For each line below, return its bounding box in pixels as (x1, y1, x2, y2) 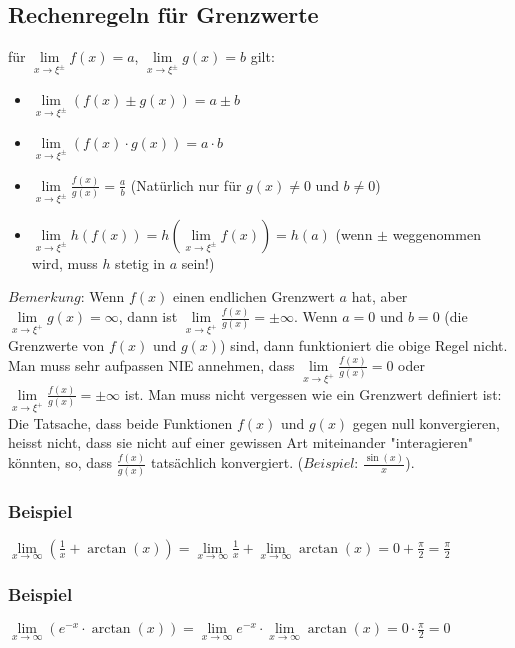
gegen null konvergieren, (352, 412, 500, 433)
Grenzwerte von (8, 334, 105, 355)
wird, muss (31, 252, 98, 273)
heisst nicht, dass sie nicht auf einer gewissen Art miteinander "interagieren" (8, 432, 474, 453)
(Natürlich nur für (130, 174, 242, 195)
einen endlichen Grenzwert (172, 286, 335, 307)
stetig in (115, 252, 165, 273)
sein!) (181, 252, 215, 273)
